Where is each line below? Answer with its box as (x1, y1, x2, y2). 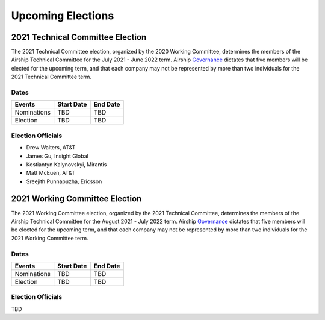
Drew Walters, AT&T (26, 144, 76, 151)
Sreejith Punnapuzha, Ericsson (26, 178, 102, 185)
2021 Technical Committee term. (11, 73, 92, 81)
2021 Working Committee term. (11, 234, 88, 242)
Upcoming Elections (11, 9, 114, 22)
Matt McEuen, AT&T (26, 169, 75, 177)
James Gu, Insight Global (26, 152, 88, 160)
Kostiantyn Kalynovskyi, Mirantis (26, 160, 107, 168)
